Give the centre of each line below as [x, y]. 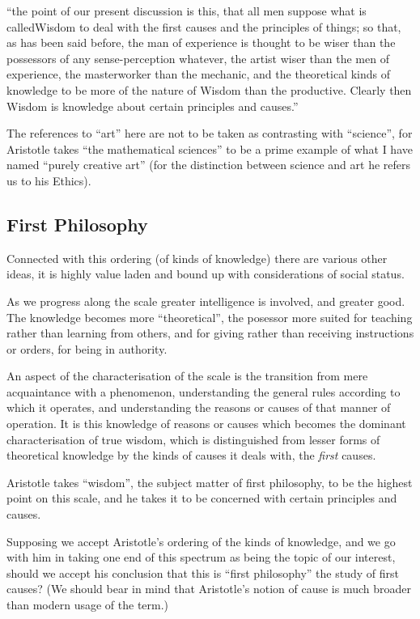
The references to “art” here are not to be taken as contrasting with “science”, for [210, 133]
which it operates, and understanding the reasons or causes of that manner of [199, 407]
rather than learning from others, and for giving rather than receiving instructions [210, 333]
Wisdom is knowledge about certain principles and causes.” [153, 106]
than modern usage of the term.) [88, 605]
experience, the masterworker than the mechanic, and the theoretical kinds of [198, 74]
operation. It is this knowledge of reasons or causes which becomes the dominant [206, 424]
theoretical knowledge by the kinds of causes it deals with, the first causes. [191, 455]
